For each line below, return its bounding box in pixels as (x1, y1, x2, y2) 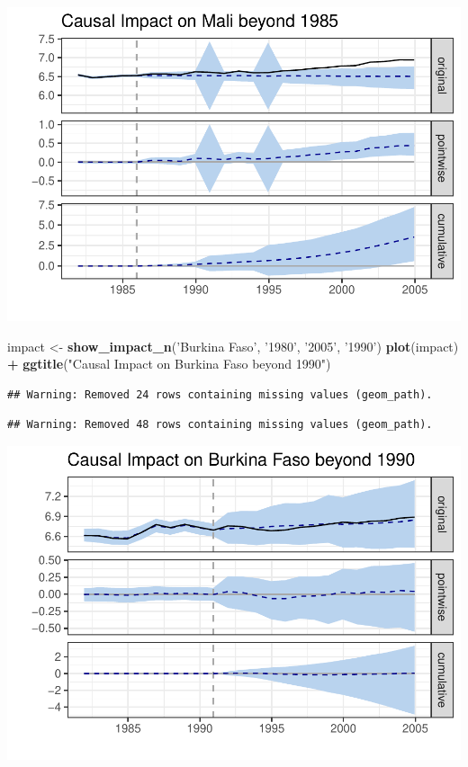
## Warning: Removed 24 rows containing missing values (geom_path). (7, 388, 433, 401)
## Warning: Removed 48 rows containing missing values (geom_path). (7, 418, 433, 432)
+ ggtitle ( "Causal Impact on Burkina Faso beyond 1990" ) (7, 354, 331, 373)
